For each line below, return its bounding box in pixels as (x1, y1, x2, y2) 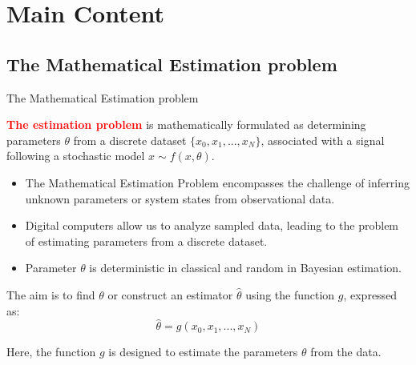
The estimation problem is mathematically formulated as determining (6, 116, 366, 133)
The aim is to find (6, 286, 95, 303)
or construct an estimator (107, 286, 233, 303)
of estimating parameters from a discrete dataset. (25, 232, 268, 249)
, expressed (343, 286, 398, 303)
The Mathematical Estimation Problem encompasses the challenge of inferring (25, 174, 410, 191)
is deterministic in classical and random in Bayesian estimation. (89, 259, 402, 276)
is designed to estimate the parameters (108, 343, 298, 360)
